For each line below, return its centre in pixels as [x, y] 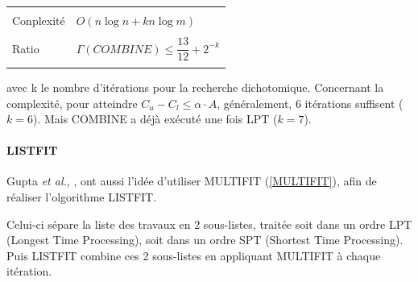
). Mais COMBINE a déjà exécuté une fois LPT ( [155, 119]
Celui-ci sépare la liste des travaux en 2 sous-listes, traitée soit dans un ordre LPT [209, 224]
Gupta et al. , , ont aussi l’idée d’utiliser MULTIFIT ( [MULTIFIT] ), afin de [192, 181]
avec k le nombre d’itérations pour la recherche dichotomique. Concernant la [195, 87]
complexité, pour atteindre [72, 103]
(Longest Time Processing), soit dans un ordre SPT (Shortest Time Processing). [205, 240]
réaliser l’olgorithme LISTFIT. [82, 197]
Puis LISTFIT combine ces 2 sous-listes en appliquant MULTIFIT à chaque [194, 255]
